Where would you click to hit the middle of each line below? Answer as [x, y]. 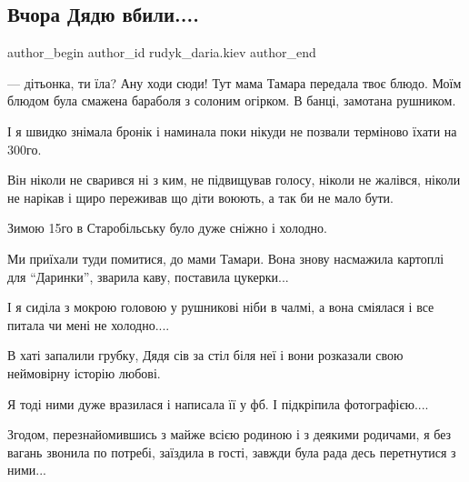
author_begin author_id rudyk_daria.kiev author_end [162, 52]
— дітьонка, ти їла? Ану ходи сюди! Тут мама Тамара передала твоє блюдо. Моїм [234, 82]
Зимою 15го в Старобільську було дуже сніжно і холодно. [167, 228]
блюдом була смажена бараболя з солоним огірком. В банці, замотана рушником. [232, 100]
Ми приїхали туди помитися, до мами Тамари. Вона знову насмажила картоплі [226, 258]
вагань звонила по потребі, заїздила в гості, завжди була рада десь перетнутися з [232, 452]
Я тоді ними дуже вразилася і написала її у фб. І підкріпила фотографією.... [218, 403]
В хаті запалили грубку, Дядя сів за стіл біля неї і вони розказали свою [205, 355]
